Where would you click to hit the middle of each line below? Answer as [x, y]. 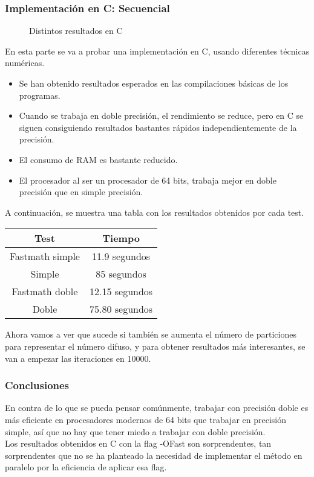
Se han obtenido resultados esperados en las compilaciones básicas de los [154, 83]
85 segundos [121, 274]
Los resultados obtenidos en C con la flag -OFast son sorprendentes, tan [138, 443]
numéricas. [25, 63]
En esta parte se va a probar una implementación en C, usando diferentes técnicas [157, 51]
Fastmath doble [45, 292]
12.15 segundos [121, 292]
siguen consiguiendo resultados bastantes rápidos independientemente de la [158, 127]
